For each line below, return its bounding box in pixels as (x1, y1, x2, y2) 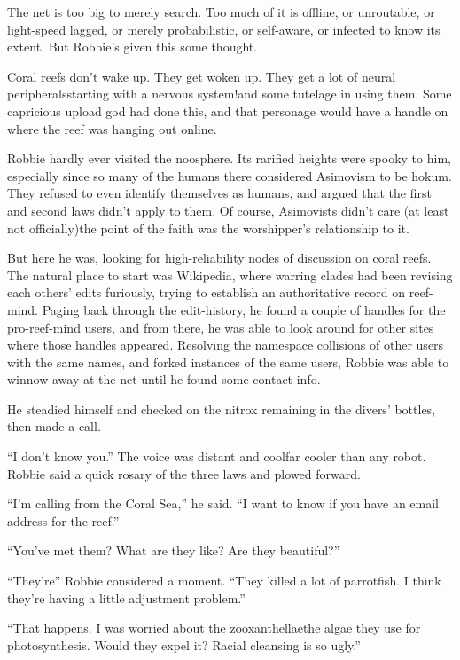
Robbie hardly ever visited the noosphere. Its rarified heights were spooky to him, (7, 149, 451, 168)
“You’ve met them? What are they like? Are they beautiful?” (7, 541, 340, 560)
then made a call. (7, 417, 101, 436)
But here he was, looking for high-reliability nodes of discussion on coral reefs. (7, 248, 432, 267)
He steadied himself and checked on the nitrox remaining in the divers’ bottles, (7, 399, 436, 418)
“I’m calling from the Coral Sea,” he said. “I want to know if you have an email (7, 494, 440, 513)
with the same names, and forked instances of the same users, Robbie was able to (7, 352, 449, 371)
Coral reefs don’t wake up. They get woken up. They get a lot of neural (7, 67, 396, 85)
